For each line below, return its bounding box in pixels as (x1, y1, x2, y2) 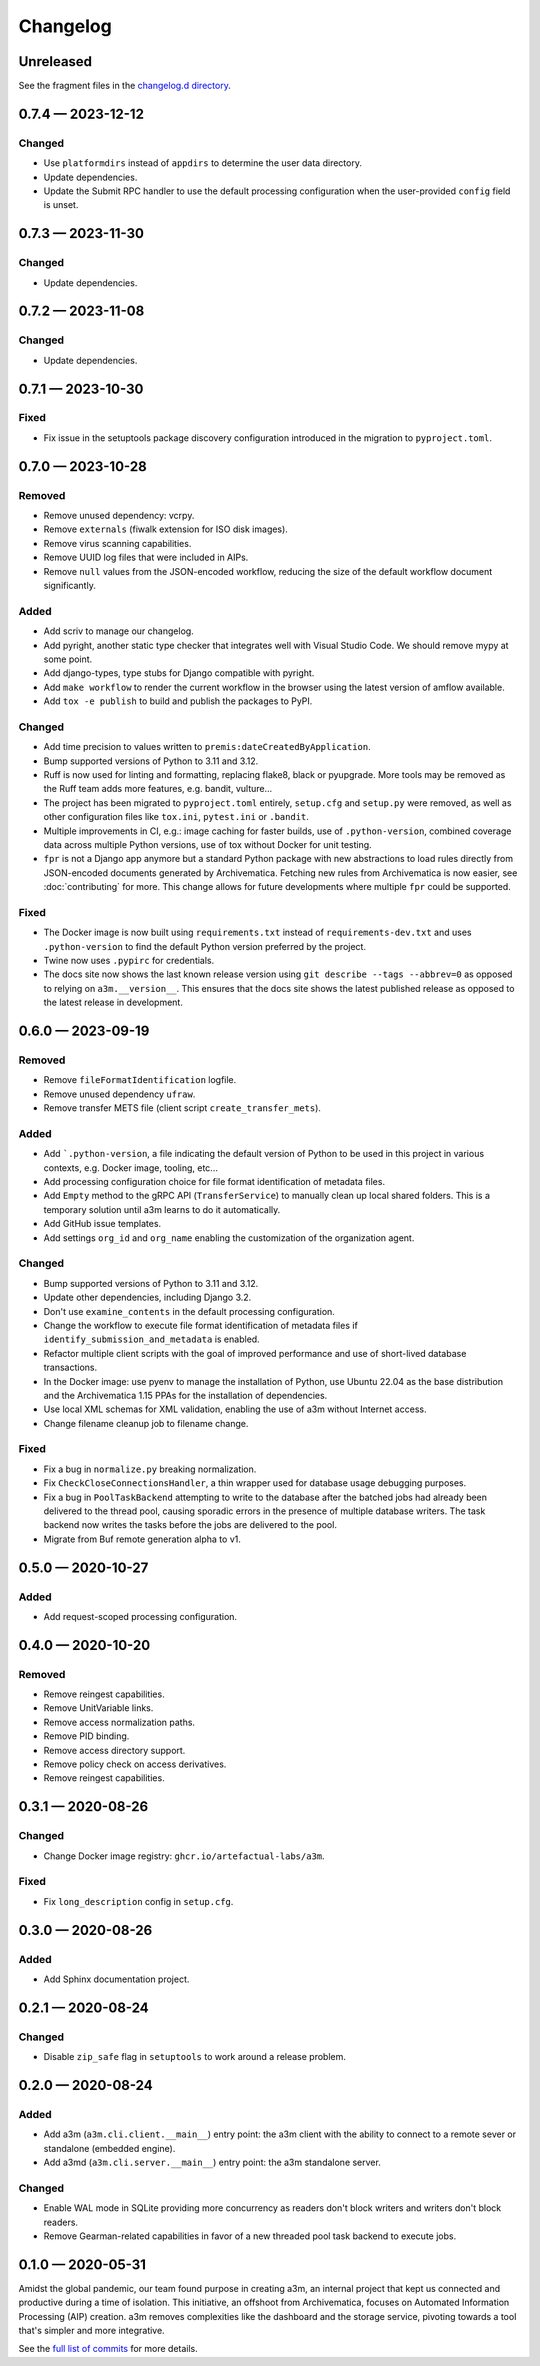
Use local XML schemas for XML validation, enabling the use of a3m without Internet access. (43, 1403, 427, 1415)
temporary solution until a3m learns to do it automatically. (43, 1203, 281, 1215)
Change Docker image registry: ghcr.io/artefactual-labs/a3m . (43, 1850, 325, 1862)
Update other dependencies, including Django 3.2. (43, 1291, 252, 1304)
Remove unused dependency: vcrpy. (43, 510, 195, 522)
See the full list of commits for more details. (18, 2343, 199, 2355)
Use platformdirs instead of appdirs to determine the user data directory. (43, 157, 362, 169)
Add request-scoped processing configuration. (43, 1610, 238, 1622)
